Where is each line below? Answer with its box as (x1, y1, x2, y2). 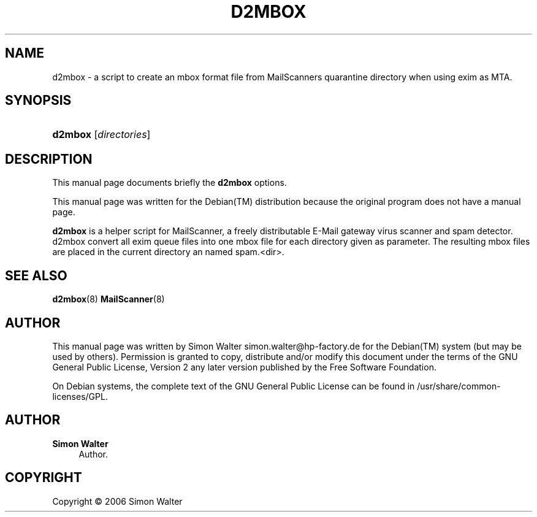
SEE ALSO (5, 267, 67, 283)
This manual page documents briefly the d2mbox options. (52, 177, 287, 188)
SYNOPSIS (5, 93, 72, 109)
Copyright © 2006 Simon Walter (52, 496, 183, 507)
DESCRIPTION (5, 151, 93, 167)
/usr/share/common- (417, 380, 501, 391)
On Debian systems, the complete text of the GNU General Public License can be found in (52, 380, 415, 391)
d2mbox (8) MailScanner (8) (52, 294, 165, 305)
